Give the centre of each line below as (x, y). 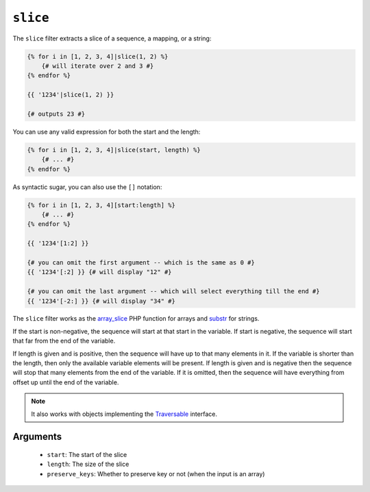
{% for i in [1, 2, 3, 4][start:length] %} (101, 205)
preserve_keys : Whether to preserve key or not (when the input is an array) (156, 473)
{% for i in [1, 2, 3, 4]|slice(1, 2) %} (98, 56)
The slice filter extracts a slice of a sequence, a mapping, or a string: (112, 38)
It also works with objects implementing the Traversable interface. (124, 414)
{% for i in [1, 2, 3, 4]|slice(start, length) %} (114, 150)
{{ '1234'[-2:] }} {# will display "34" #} (101, 301)
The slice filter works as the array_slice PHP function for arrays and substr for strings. (136, 319)
